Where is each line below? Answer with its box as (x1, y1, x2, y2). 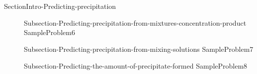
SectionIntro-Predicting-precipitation (4, 1, 116, 11)
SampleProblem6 (24, 27, 75, 37)
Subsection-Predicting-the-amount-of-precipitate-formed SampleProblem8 (24, 60, 248, 71)
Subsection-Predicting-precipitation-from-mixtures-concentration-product (24, 17, 247, 28)
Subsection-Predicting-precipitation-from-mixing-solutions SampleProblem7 (24, 43, 254, 54)
